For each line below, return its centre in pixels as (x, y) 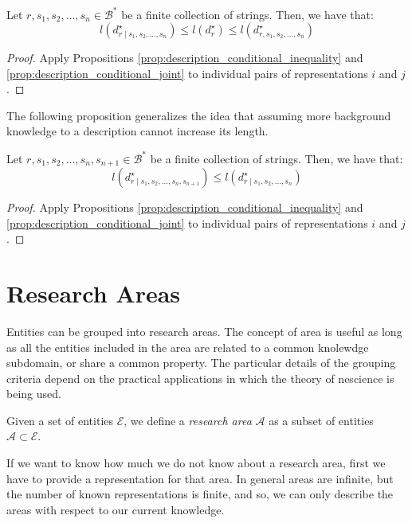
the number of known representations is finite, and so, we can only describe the (200, 494)
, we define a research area (188, 420)
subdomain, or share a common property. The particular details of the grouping (201, 363)
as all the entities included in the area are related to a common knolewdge (188, 347)
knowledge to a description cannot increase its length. (137, 131)
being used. (34, 394)
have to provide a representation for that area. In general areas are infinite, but (200, 478)
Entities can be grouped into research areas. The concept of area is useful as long (204, 331)
